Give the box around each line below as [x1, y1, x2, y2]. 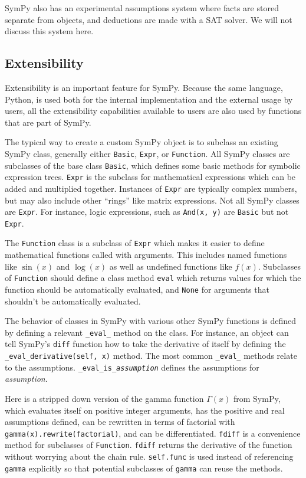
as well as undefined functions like [109, 260, 232, 272]
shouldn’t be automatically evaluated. [5, 294, 141, 307]
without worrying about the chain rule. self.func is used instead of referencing [5, 450, 294, 463]
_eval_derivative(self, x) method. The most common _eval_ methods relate [5, 349, 297, 362]
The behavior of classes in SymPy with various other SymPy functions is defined [5, 315, 297, 327]
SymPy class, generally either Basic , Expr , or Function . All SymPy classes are [5, 147, 290, 159]
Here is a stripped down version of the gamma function [5, 392, 204, 405]
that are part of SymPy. [5, 116, 91, 128]
